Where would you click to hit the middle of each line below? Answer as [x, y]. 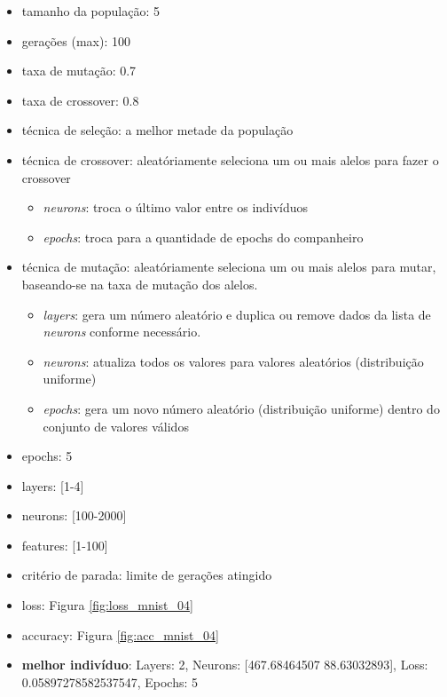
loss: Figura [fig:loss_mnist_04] [107, 605]
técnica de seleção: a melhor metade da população [157, 130]
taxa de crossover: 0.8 [80, 100]
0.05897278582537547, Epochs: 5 [110, 681]
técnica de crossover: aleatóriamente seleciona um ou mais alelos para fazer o [230, 159]
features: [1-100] [65, 545]
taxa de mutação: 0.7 [79, 71]
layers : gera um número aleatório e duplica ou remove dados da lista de [237, 314]
